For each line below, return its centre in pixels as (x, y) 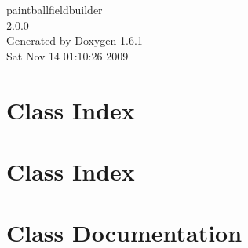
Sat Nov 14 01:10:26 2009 (67, 55)
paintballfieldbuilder (55, 9)
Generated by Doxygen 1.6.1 (75, 40)
